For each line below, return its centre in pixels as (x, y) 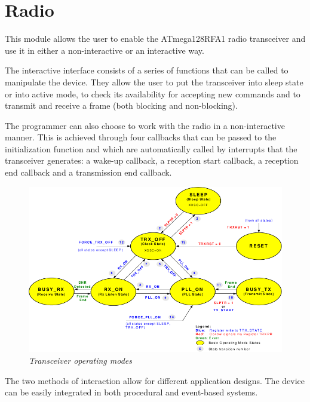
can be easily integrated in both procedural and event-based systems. (131, 392)
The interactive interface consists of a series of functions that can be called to (147, 70)
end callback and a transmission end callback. (88, 172)
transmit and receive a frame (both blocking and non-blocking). (121, 105)
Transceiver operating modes (81, 360)
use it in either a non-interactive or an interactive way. (105, 50)
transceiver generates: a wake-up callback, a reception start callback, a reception (152, 160)
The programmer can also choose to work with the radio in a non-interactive (145, 125)
